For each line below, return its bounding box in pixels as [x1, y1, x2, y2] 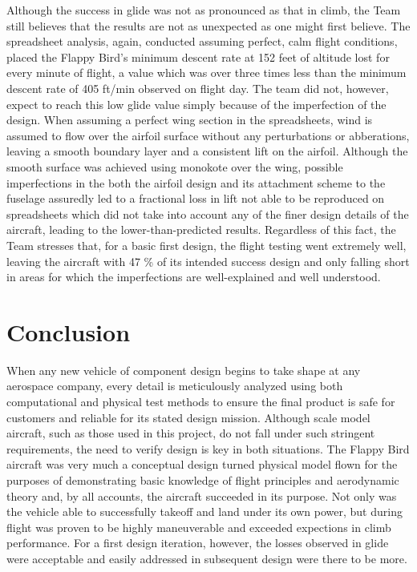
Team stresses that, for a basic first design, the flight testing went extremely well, [6, 236, 407, 253]
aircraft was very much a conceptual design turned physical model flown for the [6, 456, 398, 473]
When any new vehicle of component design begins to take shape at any [6, 361, 361, 378]
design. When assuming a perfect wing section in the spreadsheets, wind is [6, 111, 373, 128]
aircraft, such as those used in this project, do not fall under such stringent [6, 425, 375, 441]
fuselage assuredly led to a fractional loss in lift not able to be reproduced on [6, 190, 385, 207]
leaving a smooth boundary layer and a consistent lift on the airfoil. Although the [6, 143, 408, 159]
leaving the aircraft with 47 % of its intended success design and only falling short [6, 252, 410, 269]
